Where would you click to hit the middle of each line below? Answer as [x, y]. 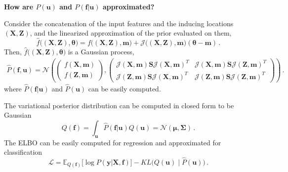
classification [23, 152]
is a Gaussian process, [101, 51]
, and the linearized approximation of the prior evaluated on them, [131, 33]
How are [19, 6]
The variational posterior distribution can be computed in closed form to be [119, 105]
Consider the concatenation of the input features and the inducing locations [119, 23]
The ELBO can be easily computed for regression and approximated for [113, 142]
